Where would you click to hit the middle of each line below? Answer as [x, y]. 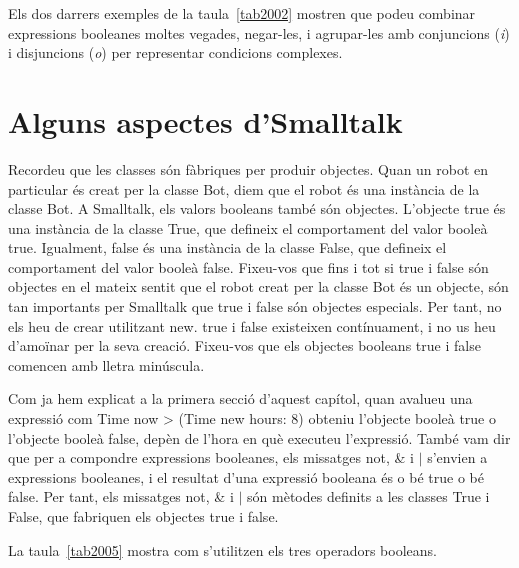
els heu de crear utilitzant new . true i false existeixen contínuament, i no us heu [252, 325]
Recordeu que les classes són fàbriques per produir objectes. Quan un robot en [248, 168]
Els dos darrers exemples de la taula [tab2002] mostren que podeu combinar [242, 13]
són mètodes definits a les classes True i [368, 496]
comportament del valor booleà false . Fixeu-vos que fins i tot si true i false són [248, 266]
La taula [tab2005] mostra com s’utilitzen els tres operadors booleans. [222, 549]
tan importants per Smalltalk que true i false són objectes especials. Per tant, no [255, 306]
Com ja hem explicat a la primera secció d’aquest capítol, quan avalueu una [240, 398]
